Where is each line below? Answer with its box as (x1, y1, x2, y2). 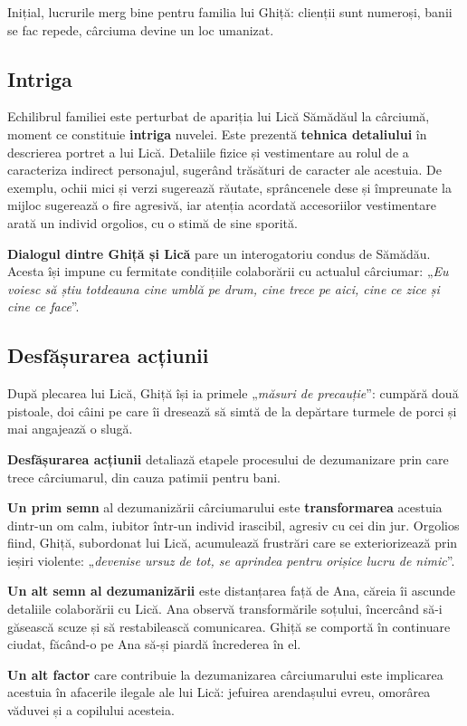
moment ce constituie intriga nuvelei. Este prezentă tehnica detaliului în (7, 124, 427, 143)
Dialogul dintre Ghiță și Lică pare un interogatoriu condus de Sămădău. (7, 244, 431, 263)
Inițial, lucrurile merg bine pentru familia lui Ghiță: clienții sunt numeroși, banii (7, 3, 453, 21)
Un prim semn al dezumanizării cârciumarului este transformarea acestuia (7, 498, 443, 517)
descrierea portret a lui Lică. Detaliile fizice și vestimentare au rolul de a (7, 142, 409, 161)
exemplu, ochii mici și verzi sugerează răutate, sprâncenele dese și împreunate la (7, 177, 452, 196)
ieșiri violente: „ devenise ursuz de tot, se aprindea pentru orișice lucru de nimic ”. (7, 550, 455, 569)
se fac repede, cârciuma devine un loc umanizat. (7, 20, 274, 39)
